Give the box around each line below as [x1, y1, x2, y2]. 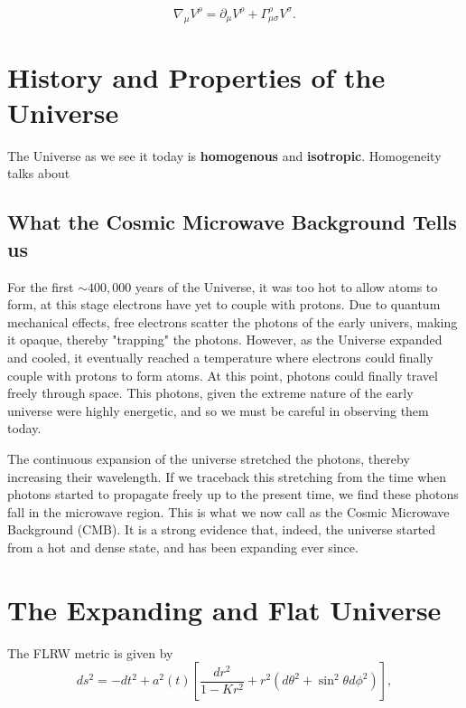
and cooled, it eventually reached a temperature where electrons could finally [7, 348, 433, 367]
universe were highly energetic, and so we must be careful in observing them [7, 401, 429, 420]
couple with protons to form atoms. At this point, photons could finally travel [7, 365, 438, 384]
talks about [7, 164, 70, 183]
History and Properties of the [7, 58, 386, 95]
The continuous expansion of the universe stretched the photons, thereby [7, 449, 410, 468]
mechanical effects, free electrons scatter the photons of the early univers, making [7, 312, 458, 331]
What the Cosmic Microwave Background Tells [7, 208, 457, 236]
